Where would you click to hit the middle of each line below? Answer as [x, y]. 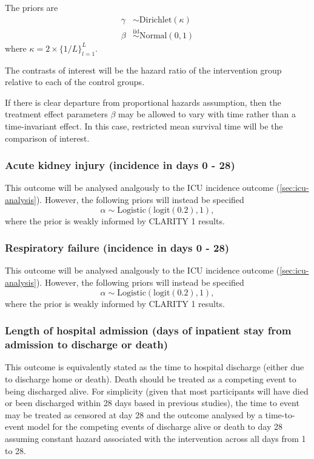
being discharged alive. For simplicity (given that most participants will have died [157, 391]
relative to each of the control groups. [75, 82]
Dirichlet [155, 20]
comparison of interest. [47, 138]
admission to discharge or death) [86, 344]
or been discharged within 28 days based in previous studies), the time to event [152, 403]
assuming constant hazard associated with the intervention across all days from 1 [155, 438]
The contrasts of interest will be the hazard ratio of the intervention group [143, 70]
